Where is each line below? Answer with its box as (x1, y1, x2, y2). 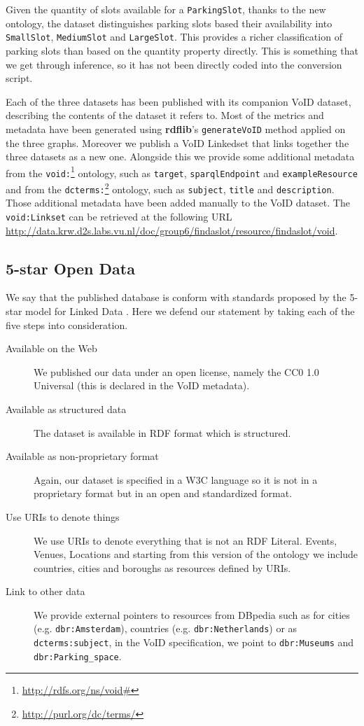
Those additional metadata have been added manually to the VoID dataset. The (6, 195, 350, 210)
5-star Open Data (6, 257, 135, 279)
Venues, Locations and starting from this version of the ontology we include (34, 547, 358, 561)
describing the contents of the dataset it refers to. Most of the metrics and (6, 108, 324, 123)
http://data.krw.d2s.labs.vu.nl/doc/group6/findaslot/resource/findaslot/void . (6, 223, 338, 237)
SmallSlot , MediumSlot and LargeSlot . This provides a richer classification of (6, 29, 342, 44)
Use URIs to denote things (6, 509, 120, 524)
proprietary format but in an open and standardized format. (34, 486, 293, 501)
